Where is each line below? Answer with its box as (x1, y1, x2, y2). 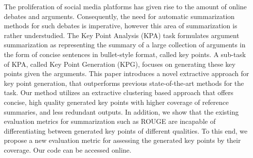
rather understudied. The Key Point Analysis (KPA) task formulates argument (4, 30, 239, 40)
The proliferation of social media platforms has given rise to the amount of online (4, 1, 247, 11)
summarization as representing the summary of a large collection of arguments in (4, 39, 246, 50)
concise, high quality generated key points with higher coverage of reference (4, 97, 229, 107)
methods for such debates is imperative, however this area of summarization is (4, 20, 237, 31)
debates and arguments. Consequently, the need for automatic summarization (4, 11, 235, 21)
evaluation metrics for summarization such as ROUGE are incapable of (4, 116, 216, 126)
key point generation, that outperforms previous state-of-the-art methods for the (4, 78, 244, 88)
